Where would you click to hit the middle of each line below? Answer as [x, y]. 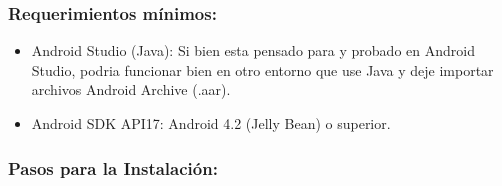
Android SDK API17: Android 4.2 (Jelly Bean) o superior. [211, 123]
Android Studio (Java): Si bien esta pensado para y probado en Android [253, 50]
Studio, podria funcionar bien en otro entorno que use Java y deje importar [262, 69]
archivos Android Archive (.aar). [131, 89]
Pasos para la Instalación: [113, 167]
